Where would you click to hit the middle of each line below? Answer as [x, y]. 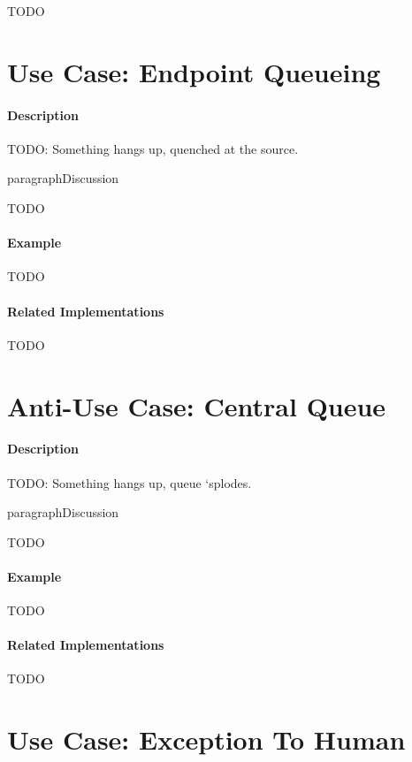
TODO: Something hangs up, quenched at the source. [153, 148]
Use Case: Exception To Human [206, 739]
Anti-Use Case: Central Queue [197, 405]
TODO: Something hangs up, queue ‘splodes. [130, 482]
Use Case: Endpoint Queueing [194, 71]
